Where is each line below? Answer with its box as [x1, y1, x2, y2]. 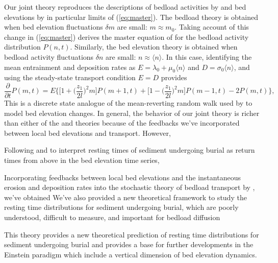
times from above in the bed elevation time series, [4, 154, 160, 165]
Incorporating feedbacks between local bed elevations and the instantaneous [4, 172, 241, 182]
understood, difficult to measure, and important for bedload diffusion [4, 211, 220, 222]
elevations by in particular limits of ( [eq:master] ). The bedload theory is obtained [4, 11, 258, 22]
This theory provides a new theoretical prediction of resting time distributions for [4, 229, 259, 240]
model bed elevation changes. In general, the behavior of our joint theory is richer [4, 107, 260, 118]
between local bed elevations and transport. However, [4, 127, 171, 138]
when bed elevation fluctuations [4, 21, 103, 32]
